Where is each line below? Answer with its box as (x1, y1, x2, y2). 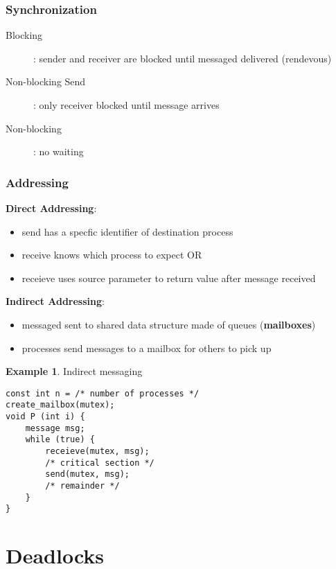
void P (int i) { (6, 412, 85, 422)
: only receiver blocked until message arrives (33, 98, 220, 112)
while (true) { (25, 435, 95, 445)
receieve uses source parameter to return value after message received (21, 270, 316, 285)
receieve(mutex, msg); (45, 446, 150, 457)
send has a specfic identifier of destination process (21, 224, 233, 238)
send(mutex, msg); (45, 469, 130, 480)
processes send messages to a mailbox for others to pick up (21, 340, 272, 355)
